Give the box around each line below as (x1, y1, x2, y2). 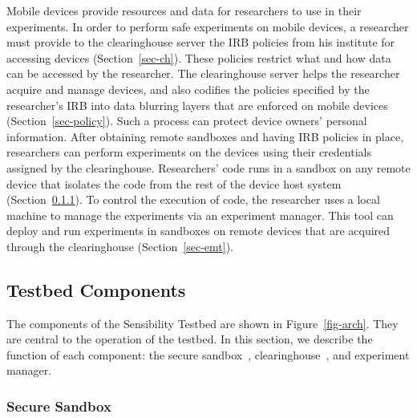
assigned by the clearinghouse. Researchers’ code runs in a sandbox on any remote (6, 159, 411, 176)
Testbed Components (6, 277, 186, 302)
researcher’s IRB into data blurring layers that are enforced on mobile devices (6, 96, 388, 113)
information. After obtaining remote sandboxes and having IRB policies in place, (6, 128, 404, 144)
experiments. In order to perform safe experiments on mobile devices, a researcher (6, 18, 409, 34)
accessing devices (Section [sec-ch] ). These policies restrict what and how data (6, 49, 391, 66)
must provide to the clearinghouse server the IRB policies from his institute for (6, 34, 395, 51)
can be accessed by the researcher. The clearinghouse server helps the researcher (6, 65, 400, 82)
